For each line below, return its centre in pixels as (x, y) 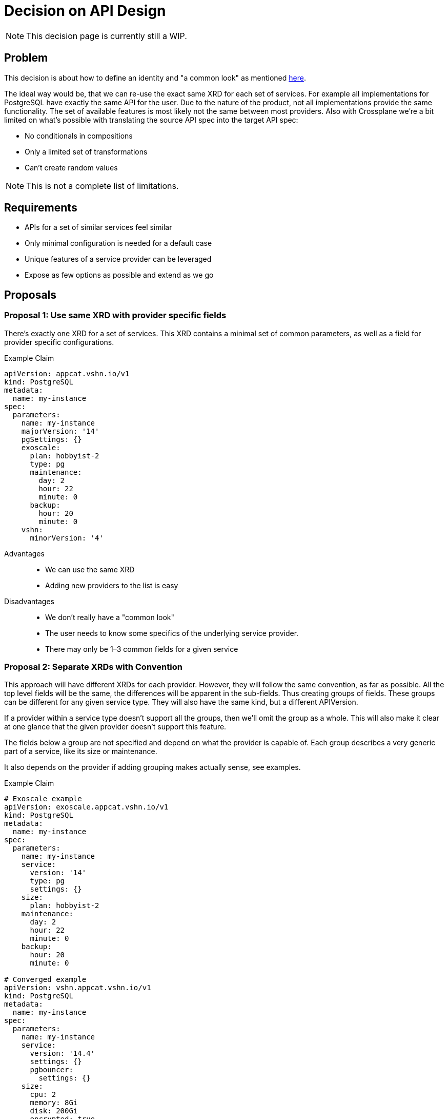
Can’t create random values (71, 167)
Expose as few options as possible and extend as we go (119, 275)
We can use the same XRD (90, 569)
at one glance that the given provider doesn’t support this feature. (115, 727)
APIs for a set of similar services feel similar (98, 227)
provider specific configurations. (59, 342)
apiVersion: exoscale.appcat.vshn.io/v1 (86, 807)
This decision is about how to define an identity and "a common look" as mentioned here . (155, 78)
